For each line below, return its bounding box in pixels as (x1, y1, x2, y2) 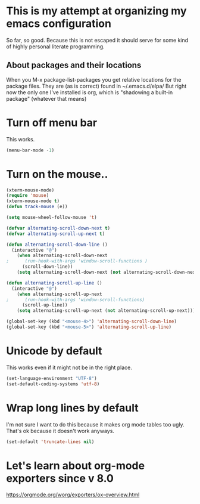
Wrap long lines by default (6, 401, 139, 415)
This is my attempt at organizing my (6, 4, 187, 18)
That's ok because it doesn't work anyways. (6, 427, 115, 434)
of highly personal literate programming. (6, 43, 105, 50)
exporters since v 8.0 (6, 471, 114, 485)
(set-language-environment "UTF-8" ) (6, 375, 97, 381)
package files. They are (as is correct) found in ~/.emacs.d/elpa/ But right (6, 82, 187, 89)
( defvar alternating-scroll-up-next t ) (6, 231, 105, 237)
